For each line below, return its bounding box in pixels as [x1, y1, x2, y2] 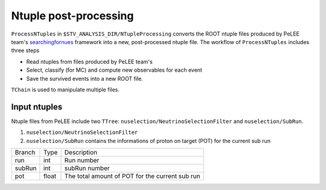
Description [64, 148, 98, 156]
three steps [11, 47, 40, 54]
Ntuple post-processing [11, 9, 134, 22]
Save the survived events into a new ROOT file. [26, 75, 143, 82]
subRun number [64, 163, 110, 172]
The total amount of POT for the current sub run [64, 172, 200, 180]
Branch [14, 148, 36, 156]
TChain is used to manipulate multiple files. [11, 86, 120, 93]
